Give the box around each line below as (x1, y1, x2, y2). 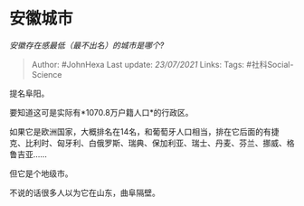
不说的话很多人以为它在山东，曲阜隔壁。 (9, 187, 160, 198)
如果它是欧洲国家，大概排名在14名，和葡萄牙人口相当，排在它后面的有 (9, 126, 271, 136)
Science (31, 69, 62, 80)
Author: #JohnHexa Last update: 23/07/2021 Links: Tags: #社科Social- (31, 59, 294, 70)
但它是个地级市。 (9, 168, 73, 179)
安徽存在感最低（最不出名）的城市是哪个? (9, 40, 165, 51)
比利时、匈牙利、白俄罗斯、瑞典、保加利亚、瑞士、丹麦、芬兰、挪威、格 (24, 137, 295, 148)
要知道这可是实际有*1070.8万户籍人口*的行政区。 (9, 107, 194, 117)
